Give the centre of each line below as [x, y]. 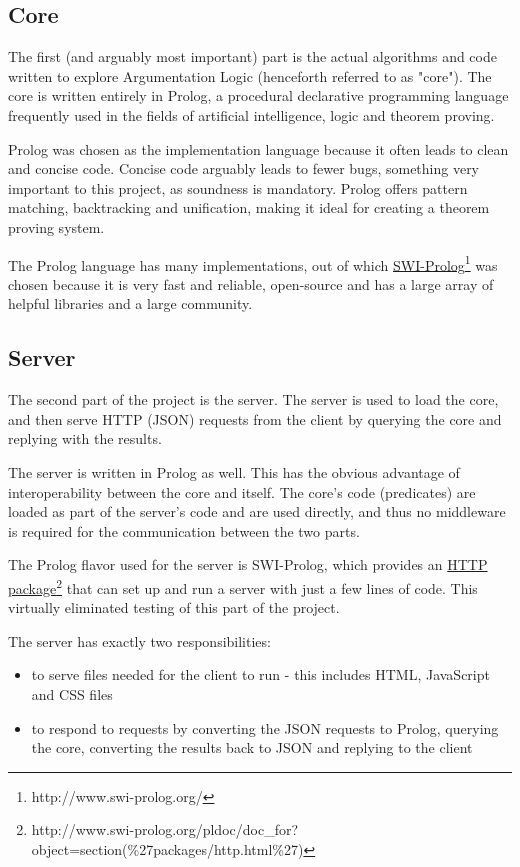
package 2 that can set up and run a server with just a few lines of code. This [243, 586]
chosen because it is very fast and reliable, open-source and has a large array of [251, 283]
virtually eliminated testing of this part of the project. [174, 607]
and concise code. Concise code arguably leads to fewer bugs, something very [244, 168]
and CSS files [72, 693]
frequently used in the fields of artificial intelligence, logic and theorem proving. [251, 114]
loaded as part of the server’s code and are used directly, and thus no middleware [257, 511]
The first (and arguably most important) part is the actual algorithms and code [252, 56]
